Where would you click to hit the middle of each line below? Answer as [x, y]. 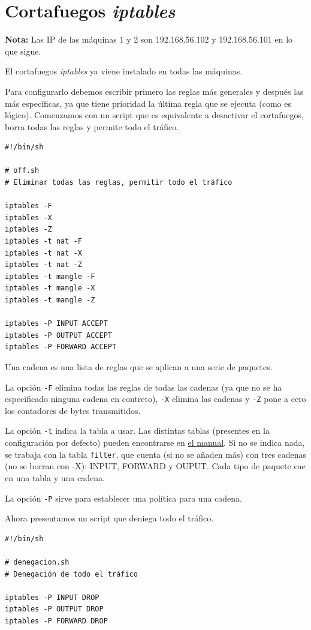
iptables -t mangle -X [50, 288]
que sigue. [23, 51]
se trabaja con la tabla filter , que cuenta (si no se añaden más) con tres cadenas [156, 454]
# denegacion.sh [37, 562]
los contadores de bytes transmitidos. [73, 410]
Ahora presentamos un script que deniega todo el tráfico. [109, 518]
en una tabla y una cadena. [55, 477]
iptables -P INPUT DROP [52, 597]
